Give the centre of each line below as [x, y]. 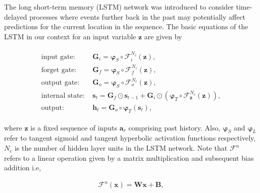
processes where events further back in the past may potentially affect [138, 16]
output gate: [60, 83]
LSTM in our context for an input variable [70, 36]
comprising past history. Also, [174, 127]
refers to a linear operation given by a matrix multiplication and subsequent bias [129, 157]
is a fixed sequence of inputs [74, 127]
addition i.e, [23, 168]
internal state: [63, 95]
